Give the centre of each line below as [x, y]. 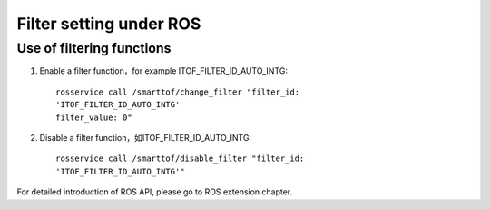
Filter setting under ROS [109, 24]
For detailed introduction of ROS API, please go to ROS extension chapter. [155, 192]
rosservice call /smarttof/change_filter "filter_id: [177, 92]
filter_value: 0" [94, 117]
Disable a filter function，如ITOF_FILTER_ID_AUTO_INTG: [146, 137]
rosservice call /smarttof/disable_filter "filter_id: [180, 159]
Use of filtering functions [94, 48]
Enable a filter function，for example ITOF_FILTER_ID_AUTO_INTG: [163, 71]
